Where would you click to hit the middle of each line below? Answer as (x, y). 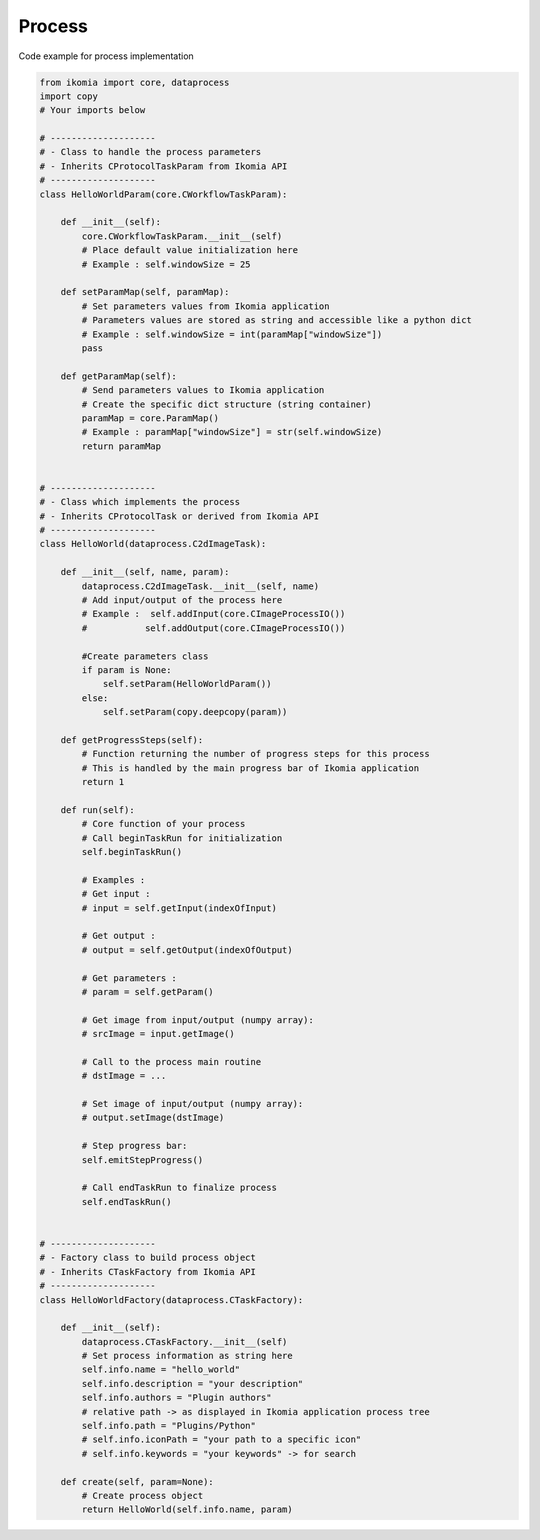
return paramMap (121, 446)
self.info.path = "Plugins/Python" (169, 1426)
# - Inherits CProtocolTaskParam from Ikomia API (163, 166)
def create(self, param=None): (137, 1481)
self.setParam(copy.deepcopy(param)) (195, 712)
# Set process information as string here (187, 1356)
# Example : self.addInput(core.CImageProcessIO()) (213, 614)
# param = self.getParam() (147, 991)
